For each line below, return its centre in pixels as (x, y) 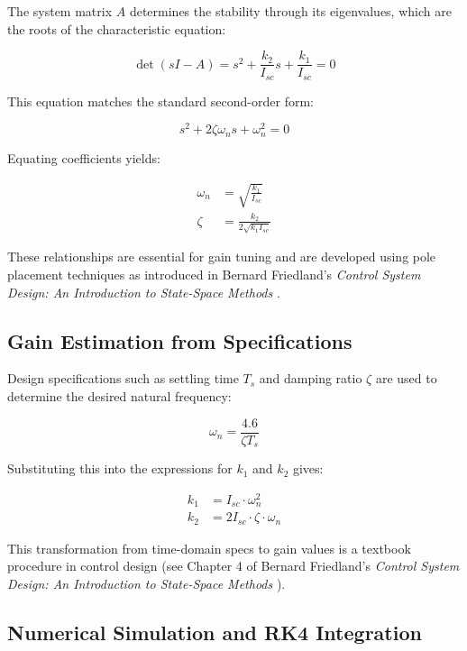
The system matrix (60, 11)
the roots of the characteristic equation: (117, 28)
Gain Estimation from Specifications (180, 340)
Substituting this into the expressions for (120, 468)
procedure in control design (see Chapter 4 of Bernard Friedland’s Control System (233, 566)
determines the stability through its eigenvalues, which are (290, 11)
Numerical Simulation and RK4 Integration (215, 632)
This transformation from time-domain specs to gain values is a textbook (209, 548)
